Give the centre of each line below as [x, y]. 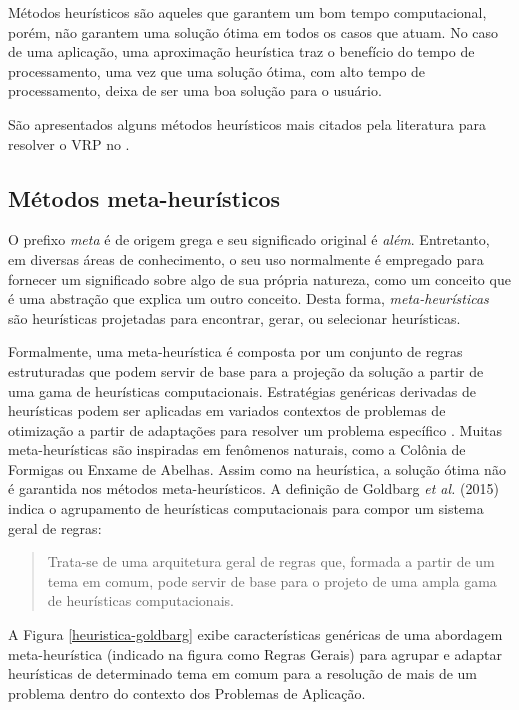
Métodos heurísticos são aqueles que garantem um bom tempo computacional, [247, 12]
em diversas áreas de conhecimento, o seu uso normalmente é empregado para [246, 258]
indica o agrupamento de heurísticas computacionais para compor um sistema [246, 508]
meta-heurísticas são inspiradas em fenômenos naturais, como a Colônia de [237, 449]
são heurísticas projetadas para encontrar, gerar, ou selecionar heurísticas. [234, 317]
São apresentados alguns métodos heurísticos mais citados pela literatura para [247, 123]
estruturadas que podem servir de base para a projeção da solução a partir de [246, 370]
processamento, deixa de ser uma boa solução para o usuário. [195, 90]
